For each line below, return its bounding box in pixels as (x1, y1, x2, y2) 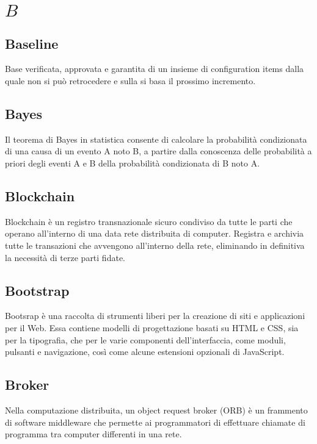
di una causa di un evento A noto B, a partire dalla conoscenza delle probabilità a (5, 145, 312, 157)
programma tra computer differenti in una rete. (5, 428, 182, 440)
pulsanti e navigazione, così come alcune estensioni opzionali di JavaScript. (5, 345, 285, 358)
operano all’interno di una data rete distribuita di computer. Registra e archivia (5, 227, 304, 240)
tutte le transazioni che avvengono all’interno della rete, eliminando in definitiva (5, 238, 305, 251)
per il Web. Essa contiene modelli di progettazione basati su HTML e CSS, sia (5, 321, 299, 334)
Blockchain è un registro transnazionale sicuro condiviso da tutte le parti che (5, 215, 293, 227)
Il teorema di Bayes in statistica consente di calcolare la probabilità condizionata (5, 132, 307, 145)
